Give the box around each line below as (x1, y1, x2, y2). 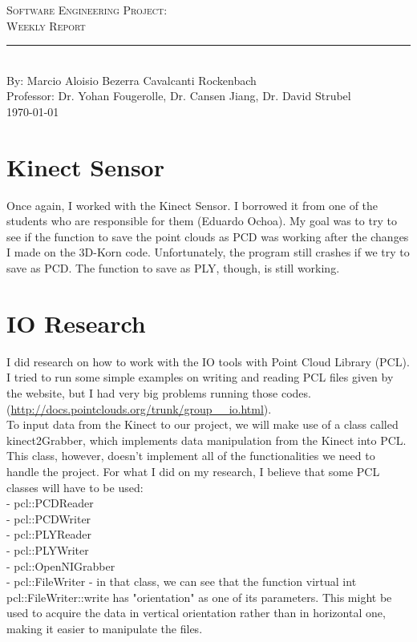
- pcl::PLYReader (6, 526, 92, 543)
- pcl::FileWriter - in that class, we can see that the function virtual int (6, 573, 357, 590)
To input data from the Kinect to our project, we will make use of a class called (6, 416, 399, 433)
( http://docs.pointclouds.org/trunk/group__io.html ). (6, 400, 272, 417)
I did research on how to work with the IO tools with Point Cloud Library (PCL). (6, 353, 410, 369)
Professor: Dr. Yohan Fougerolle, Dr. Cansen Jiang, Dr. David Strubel (6, 87, 351, 104)
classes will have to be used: (6, 478, 144, 495)
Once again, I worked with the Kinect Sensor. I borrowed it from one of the (6, 196, 379, 213)
